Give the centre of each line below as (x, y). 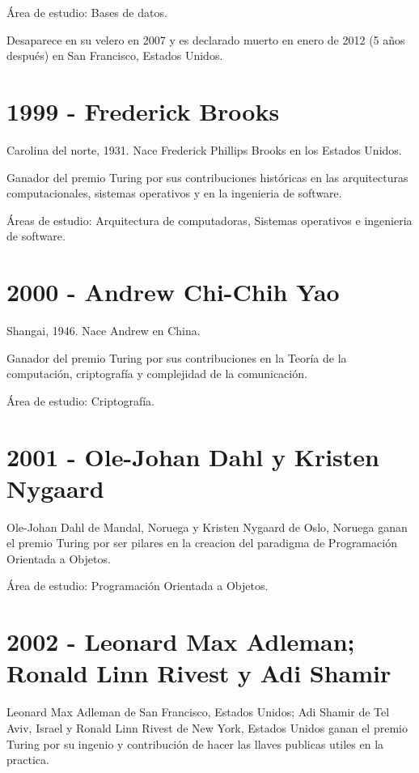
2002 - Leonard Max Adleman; (181, 641)
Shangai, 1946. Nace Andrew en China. (104, 330)
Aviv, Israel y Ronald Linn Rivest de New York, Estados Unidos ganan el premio (207, 727)
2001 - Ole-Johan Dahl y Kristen (193, 456)
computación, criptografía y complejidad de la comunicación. (157, 374)
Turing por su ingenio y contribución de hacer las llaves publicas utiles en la (195, 743)
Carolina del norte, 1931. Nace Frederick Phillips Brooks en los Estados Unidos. (204, 149)
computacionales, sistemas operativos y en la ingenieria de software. (174, 193)
